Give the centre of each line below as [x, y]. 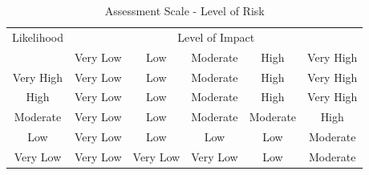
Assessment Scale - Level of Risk [184, 10]
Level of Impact [216, 37]
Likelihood [38, 37]
